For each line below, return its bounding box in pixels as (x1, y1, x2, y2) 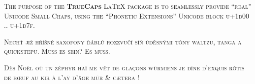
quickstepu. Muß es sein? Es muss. (4, 46, 110, 56)
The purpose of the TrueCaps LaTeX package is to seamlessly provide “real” (4, 1, 252, 11)
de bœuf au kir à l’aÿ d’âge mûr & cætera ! (4, 72, 139, 82)
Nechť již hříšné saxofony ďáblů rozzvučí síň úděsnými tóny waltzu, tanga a (4, 36, 242, 46)
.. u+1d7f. (4, 20, 35, 30)
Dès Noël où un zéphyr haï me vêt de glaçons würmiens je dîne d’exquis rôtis (4, 62, 245, 72)
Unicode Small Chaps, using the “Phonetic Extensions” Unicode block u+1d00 (4, 10, 250, 21)
